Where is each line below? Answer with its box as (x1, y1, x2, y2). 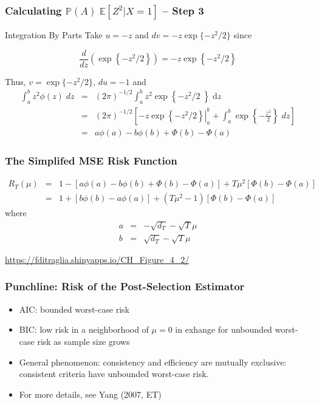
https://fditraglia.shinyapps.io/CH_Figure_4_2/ (5, 253, 190, 265)
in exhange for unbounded (175, 323, 272, 336)
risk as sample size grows (37, 335, 130, 347)
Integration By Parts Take (5, 29, 103, 41)
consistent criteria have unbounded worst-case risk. (19, 367, 209, 380)
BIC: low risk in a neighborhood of (19, 323, 149, 336)
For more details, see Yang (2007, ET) (19, 387, 162, 400)
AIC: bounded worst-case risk (19, 302, 129, 315)
